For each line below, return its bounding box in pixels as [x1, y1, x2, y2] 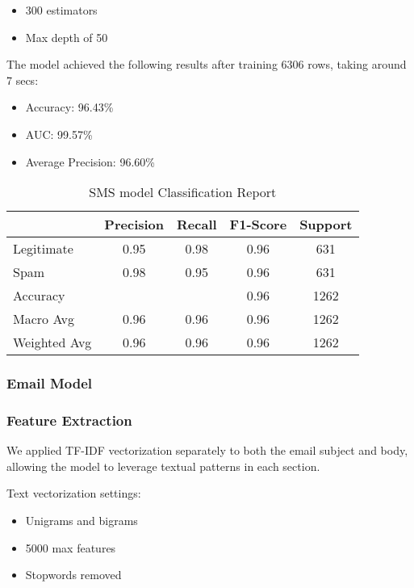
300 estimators [25, 2, 98, 18]
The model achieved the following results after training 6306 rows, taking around [6, 56, 407, 73]
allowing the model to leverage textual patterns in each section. [6, 457, 320, 474]
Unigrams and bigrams [25, 512, 138, 528]
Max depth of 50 [25, 28, 108, 45]
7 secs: [6, 71, 39, 88]
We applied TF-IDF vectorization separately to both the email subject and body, [6, 442, 408, 459]
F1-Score [229, 215, 287, 234]
